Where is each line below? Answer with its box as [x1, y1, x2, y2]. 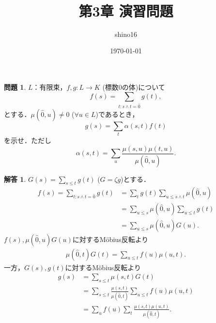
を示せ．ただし [4, 135, 51, 145]
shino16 [115, 29, 137, 39]
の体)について [122, 82, 165, 92]
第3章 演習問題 [78, 1, 173, 21]
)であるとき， [95, 109, 139, 119]
